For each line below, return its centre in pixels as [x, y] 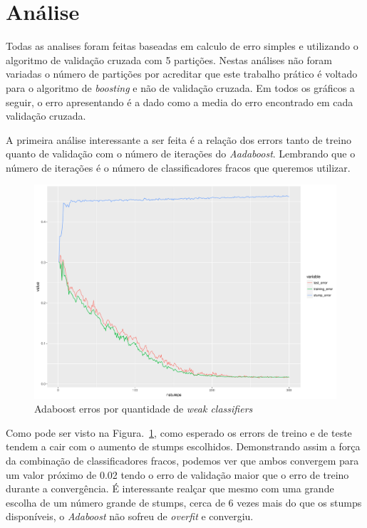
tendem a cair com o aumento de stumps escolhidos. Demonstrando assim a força [183, 446]
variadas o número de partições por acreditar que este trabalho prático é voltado [182, 74]
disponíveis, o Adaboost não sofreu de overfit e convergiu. [130, 516]
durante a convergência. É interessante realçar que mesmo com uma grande [170, 488]
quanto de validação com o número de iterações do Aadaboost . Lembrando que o [181, 154]
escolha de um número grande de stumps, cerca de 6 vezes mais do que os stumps [184, 502]
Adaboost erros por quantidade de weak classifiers [144, 409]
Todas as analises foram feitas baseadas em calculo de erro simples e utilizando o [182, 46]
